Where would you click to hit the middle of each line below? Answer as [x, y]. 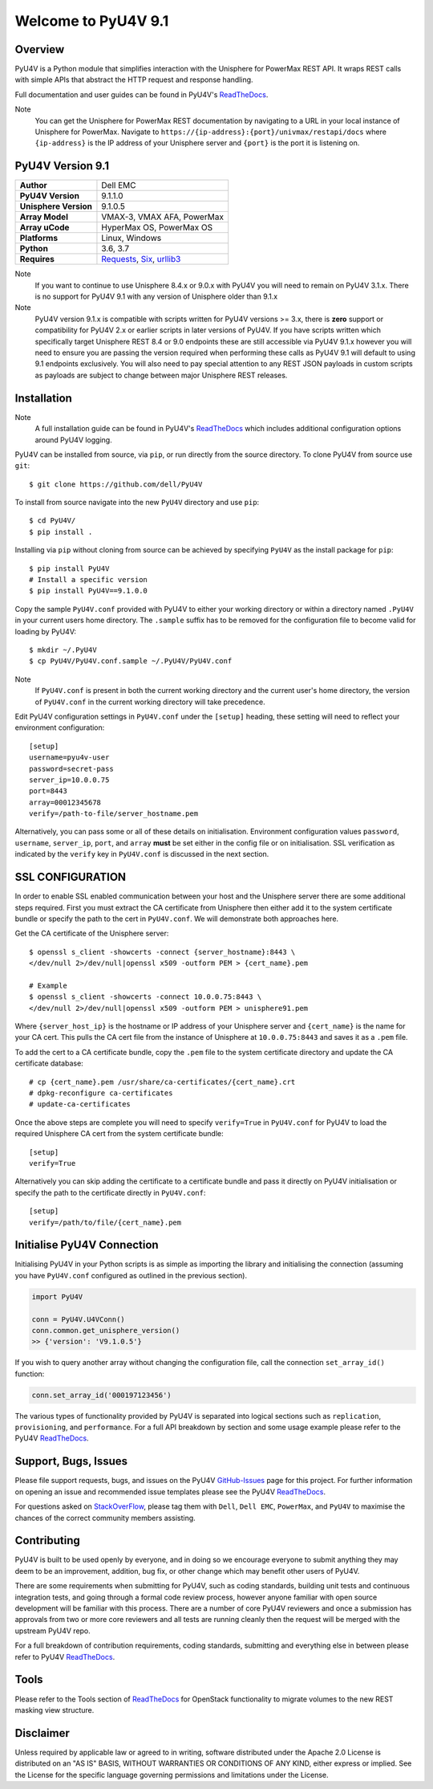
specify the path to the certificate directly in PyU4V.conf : [110, 1192]
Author [33, 185]
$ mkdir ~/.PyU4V [63, 650]
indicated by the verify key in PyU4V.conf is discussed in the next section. [142, 854]
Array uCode [45, 227]
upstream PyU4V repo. [53, 1631]
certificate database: [49, 1063]
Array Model [44, 217]
